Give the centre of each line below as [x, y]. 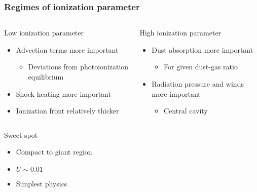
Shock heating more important [63, 93]
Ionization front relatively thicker [67, 111]
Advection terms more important [67, 49]
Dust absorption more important [203, 49]
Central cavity [186, 111]
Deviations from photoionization [78, 67]
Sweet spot [21, 135]
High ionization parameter [180, 33]
